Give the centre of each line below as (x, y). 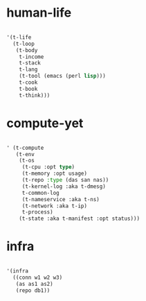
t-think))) (35, 95)
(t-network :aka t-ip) (55, 206)
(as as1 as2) (34, 284)
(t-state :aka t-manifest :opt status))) (79, 219)
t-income (31, 57)
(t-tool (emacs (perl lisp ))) (63, 76)
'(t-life (19, 37)
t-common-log (40, 193)
